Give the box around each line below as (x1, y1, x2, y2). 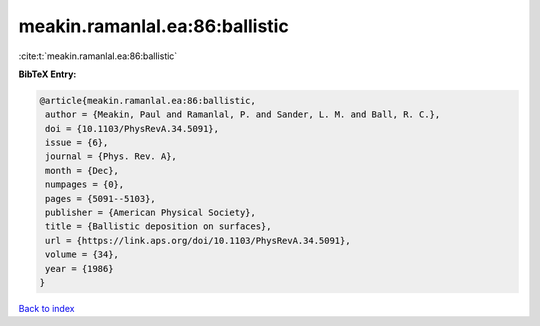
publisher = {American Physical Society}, (45, 207, 257, 219)
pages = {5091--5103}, (45, 193, 157, 204)
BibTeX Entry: (18, 68, 77, 80)
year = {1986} (45, 263, 114, 274)
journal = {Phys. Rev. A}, (45, 151, 177, 162)
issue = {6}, (45, 137, 109, 149)
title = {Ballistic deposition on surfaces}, (45, 221, 272, 232)
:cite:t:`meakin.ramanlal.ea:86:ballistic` (18, 50, 178, 62)
